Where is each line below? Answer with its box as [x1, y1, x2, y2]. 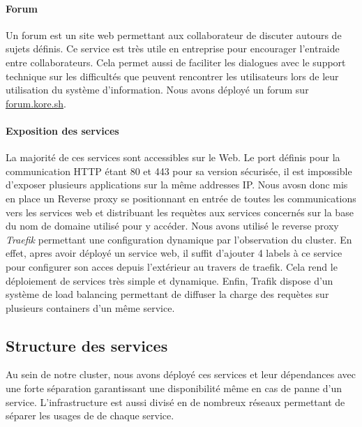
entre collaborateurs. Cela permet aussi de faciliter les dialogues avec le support [6, 54, 346, 69]
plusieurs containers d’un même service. [6, 300, 175, 315]
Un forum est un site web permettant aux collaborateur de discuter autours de [6, 27, 342, 42]
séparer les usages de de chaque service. [6, 408, 174, 423]
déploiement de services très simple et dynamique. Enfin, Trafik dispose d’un [6, 273, 333, 287]
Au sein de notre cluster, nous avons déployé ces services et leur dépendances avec [6, 367, 356, 382]
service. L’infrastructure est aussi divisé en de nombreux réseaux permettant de [6, 394, 345, 409]
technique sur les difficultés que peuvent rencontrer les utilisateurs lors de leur [6, 68, 339, 83]
